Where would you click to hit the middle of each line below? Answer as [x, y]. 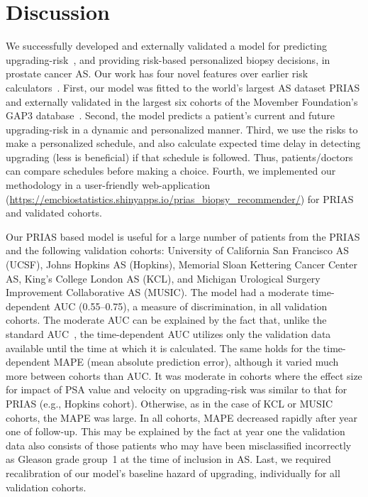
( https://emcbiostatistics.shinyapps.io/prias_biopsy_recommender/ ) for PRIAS [180, 198]
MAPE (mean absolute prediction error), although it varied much [196, 362]
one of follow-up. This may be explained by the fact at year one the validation [175, 431]
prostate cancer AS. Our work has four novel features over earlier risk [157, 73]
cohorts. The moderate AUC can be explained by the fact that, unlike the [166, 320]
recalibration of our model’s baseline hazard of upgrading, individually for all [173, 473]
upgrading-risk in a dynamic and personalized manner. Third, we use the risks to [182, 129]
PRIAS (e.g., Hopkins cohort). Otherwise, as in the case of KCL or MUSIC [169, 403]
